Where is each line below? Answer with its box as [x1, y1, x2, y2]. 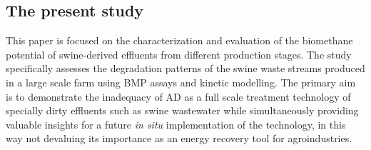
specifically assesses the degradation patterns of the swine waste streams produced [6, 61, 365, 76]
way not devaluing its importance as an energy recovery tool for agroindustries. [6, 131, 352, 146]
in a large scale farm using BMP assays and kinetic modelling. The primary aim [6, 74, 356, 89]
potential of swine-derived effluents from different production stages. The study [6, 46, 352, 61]
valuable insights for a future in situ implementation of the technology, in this [6, 116, 346, 131]
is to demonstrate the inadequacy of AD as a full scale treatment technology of [6, 89, 351, 104]
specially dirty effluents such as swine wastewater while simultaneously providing [6, 103, 359, 118]
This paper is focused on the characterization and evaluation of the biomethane [6, 33, 353, 48]
